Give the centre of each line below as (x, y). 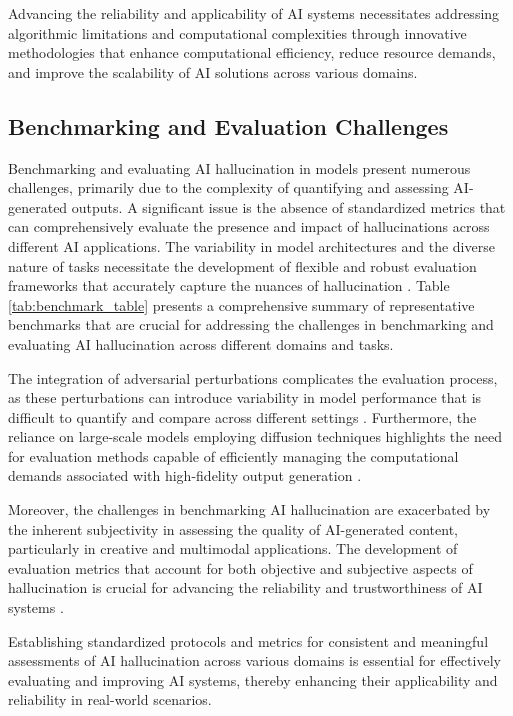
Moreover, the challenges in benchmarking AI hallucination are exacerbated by (249, 509)
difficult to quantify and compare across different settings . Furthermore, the (242, 416)
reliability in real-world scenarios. (110, 699)
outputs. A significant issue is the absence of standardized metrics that (288, 206)
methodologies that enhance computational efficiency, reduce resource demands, (252, 52)
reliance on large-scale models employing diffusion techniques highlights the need (255, 436)
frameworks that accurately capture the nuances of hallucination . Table (229, 285)
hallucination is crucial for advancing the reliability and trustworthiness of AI (245, 587)
